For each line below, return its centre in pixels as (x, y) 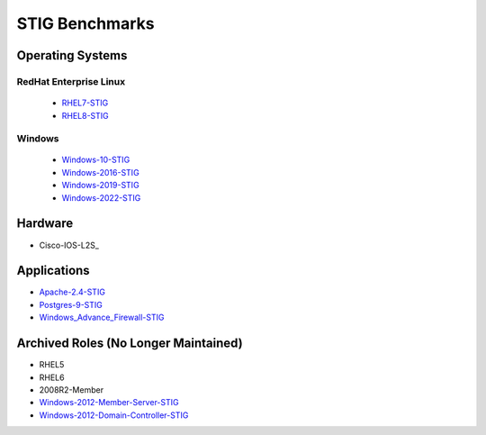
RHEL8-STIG (85, 115)
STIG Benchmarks (85, 23)
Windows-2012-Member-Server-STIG (109, 403)
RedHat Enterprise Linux (71, 81)
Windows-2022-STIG (101, 197)
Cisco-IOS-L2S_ (69, 245)
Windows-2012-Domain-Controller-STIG (114, 415)
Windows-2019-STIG (100, 186)
